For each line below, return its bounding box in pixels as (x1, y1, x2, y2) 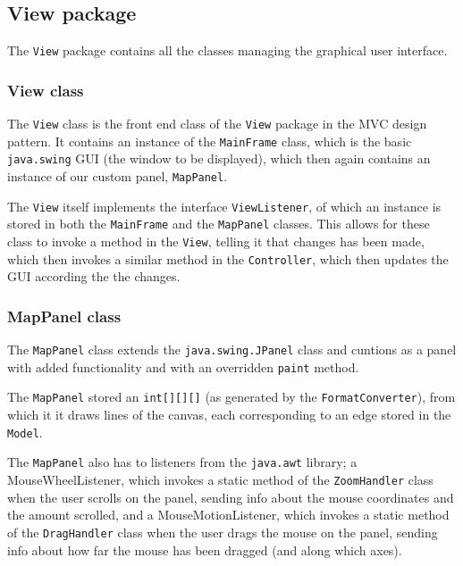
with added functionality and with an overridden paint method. (7, 357, 359, 376)
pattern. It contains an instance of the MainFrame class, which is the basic (7, 131, 412, 150)
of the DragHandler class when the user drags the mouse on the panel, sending (7, 522, 438, 541)
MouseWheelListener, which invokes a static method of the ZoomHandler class (7, 470, 434, 489)
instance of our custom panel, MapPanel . (7, 167, 228, 186)
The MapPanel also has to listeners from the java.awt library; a (7, 453, 358, 471)
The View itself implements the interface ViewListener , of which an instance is (7, 196, 442, 215)
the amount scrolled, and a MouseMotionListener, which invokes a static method (7, 505, 450, 524)
